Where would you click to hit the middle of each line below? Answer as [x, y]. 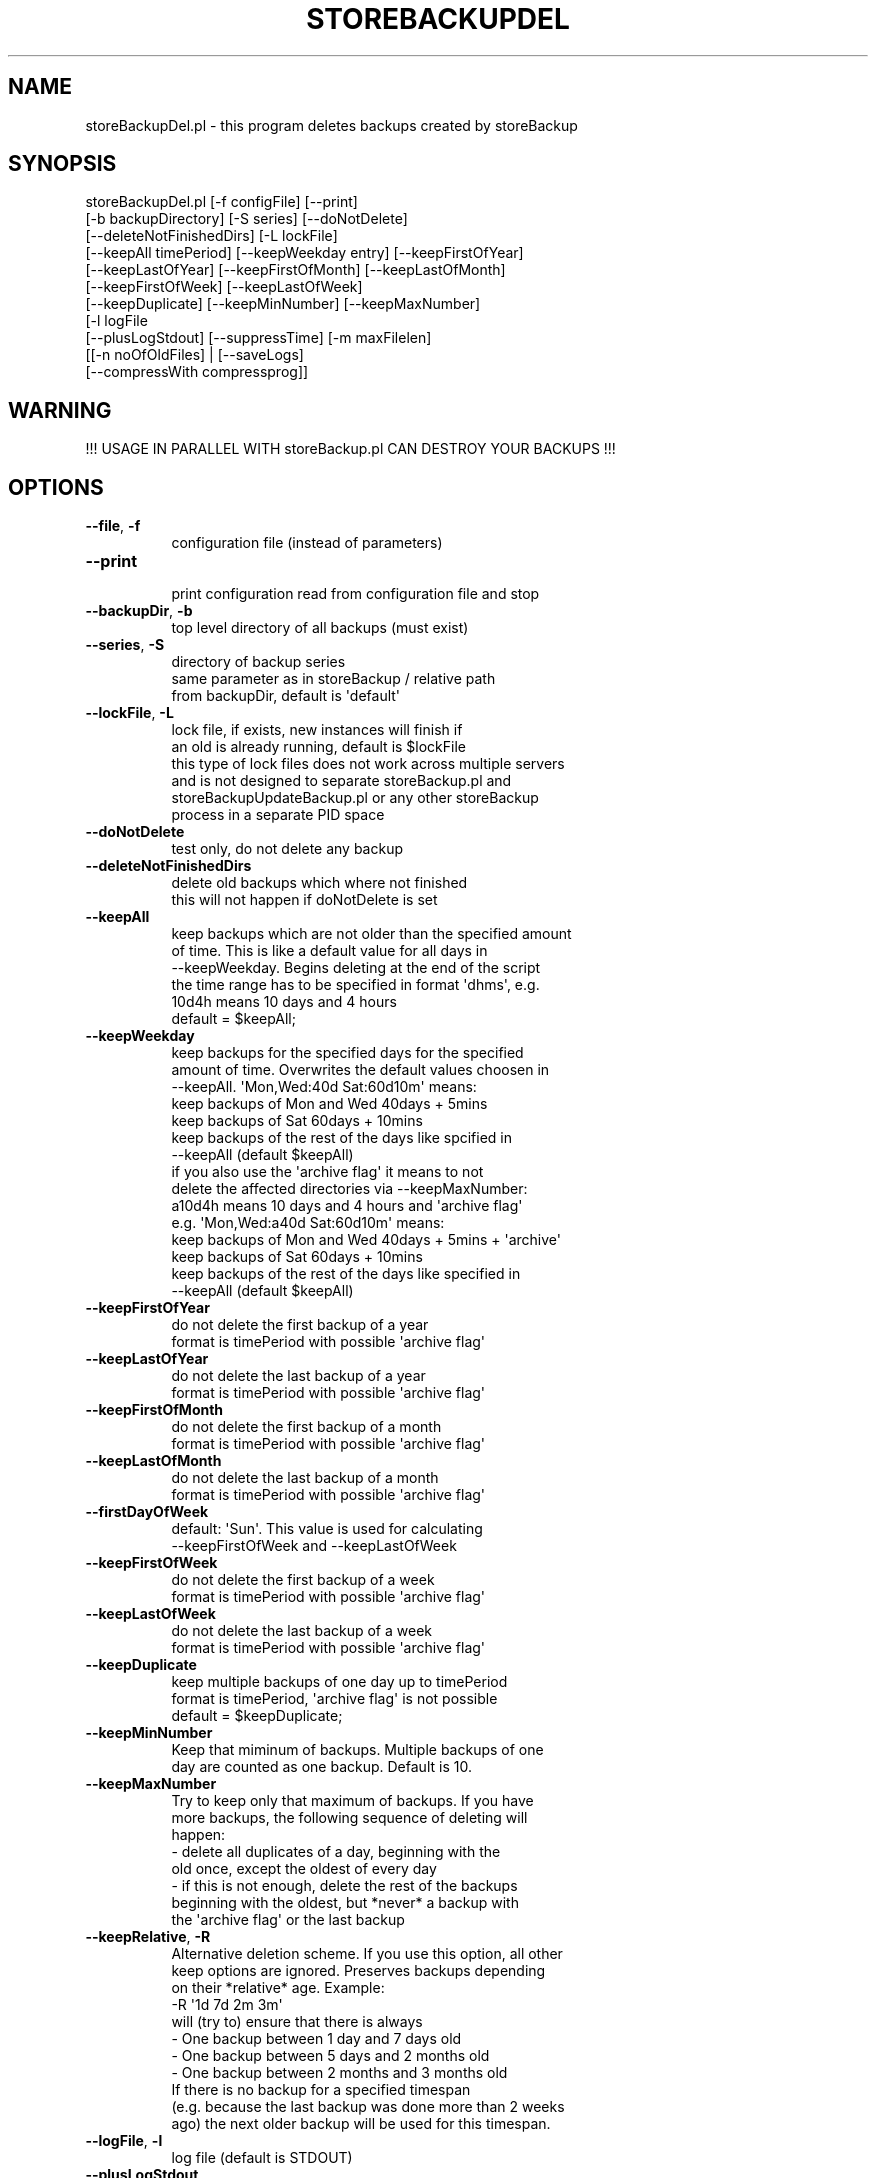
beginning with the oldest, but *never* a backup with [345, 1903]
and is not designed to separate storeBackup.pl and [341, 781]
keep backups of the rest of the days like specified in [346, 1274]
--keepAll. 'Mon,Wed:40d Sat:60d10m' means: [324, 1087]
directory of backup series [258, 662]
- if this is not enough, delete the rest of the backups [344, 1886]
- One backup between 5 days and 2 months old [330, 2056]
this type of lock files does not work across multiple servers [368, 764]
